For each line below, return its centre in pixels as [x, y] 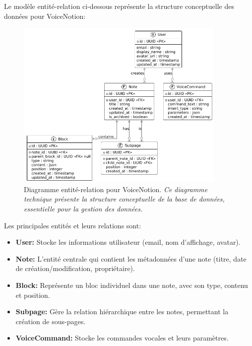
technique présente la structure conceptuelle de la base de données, [124, 199]
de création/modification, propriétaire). [75, 268]
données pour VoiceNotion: [45, 16]
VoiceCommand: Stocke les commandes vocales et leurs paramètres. [122, 338]
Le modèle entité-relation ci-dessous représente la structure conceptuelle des [119, 6]
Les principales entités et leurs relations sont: [73, 225]
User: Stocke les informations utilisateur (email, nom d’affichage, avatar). [128, 242]
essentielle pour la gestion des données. [83, 209]
